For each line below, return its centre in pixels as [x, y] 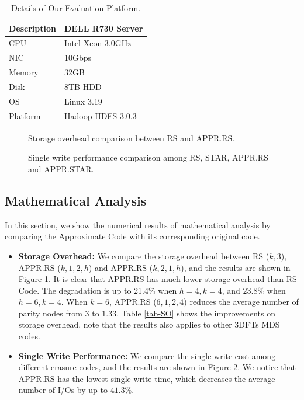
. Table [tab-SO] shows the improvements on [196, 313]
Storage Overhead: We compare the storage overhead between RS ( [144, 255]
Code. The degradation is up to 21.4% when [98, 290]
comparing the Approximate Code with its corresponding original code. [132, 236]
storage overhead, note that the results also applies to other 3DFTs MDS [149, 324]
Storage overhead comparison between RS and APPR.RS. [132, 138]
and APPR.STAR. [61, 168]
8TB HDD [83, 86]
